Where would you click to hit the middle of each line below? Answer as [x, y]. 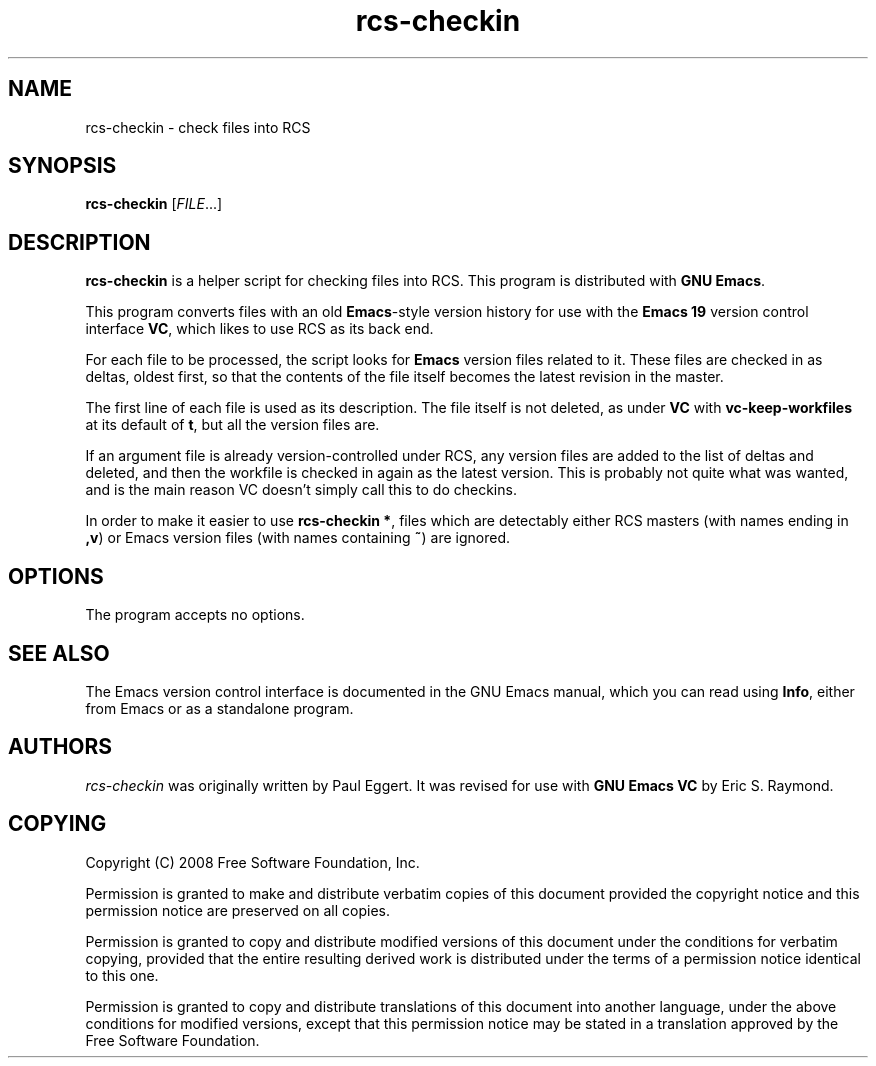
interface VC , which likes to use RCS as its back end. [259, 329]
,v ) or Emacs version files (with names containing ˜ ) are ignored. [298, 538]
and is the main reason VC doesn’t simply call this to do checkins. [301, 490]
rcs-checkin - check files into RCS [198, 127]
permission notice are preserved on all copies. [237, 910]
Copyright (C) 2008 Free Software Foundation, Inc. [252, 862]
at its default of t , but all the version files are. [232, 425]
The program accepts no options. [195, 615]
